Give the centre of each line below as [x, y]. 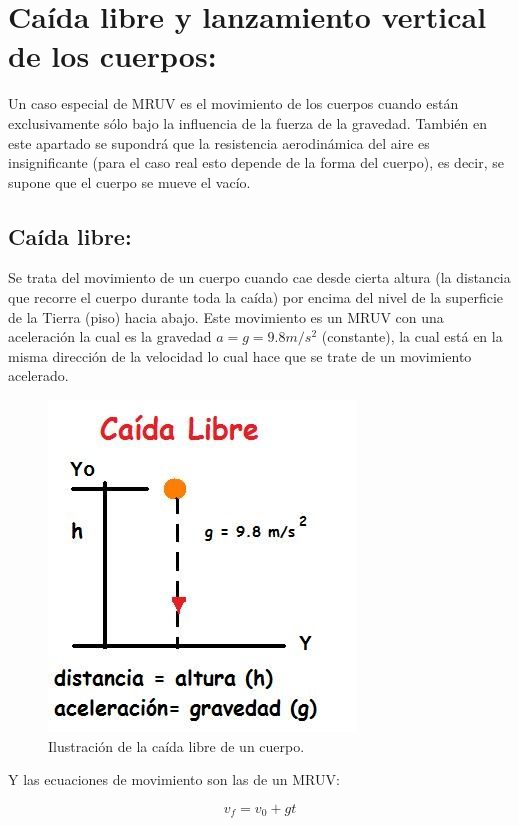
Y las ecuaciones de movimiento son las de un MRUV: [174, 779]
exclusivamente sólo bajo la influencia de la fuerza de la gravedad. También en [247, 122]
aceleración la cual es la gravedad [110, 336]
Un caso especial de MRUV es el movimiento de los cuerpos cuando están [233, 103]
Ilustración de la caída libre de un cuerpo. [176, 745]
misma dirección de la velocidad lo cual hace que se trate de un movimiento [240, 355]
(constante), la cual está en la [412, 336]
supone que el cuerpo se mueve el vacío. [129, 181]
